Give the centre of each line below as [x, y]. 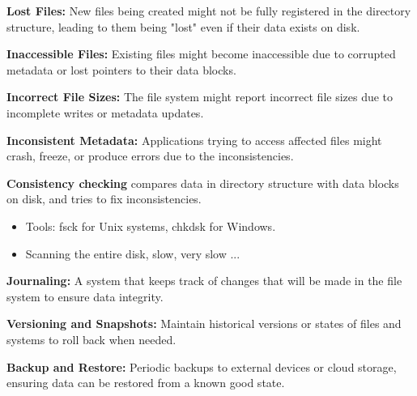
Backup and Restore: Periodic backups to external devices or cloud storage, [202, 366]
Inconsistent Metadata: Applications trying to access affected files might [194, 140]
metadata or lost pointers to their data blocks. [121, 69]
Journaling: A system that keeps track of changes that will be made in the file [204, 281]
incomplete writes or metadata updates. [105, 112]
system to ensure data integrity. [85, 296]
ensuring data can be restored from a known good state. [146, 383]
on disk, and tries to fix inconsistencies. [104, 199]
